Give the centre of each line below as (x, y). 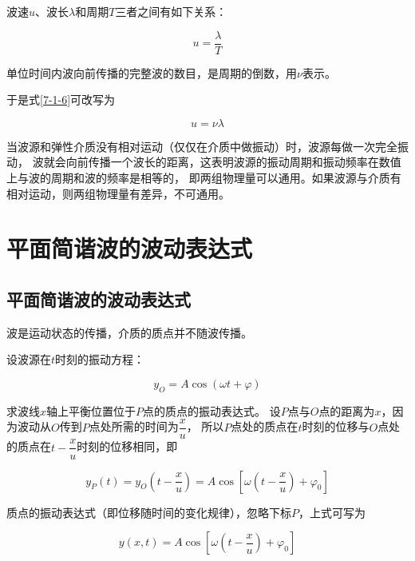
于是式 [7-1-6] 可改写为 (61, 99)
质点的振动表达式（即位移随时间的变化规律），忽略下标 (149, 512)
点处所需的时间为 (134, 426)
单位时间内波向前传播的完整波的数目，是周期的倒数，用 (152, 72)
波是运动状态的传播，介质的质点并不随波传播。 (129, 332)
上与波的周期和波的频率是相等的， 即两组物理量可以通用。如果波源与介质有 (204, 178)
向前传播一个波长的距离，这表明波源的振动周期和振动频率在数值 (233, 162)
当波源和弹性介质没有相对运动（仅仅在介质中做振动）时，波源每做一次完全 (202, 146)
